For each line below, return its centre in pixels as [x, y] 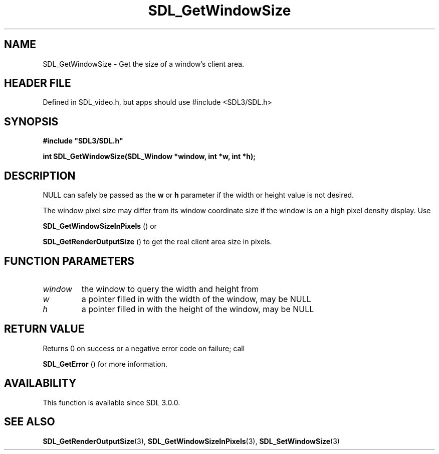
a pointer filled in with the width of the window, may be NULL [196, 299]
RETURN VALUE [44, 329]
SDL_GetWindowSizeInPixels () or [100, 226]
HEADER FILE [38, 83]
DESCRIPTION [40, 176]
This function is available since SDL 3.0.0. [112, 402]
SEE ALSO [30, 422]
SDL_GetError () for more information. [105, 364]
